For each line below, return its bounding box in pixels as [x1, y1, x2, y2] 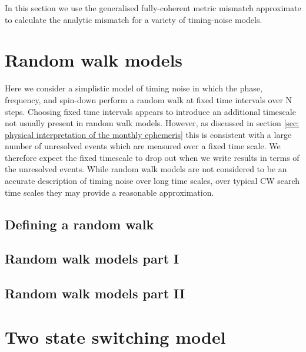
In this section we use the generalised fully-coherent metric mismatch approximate [5, 2, 301, 14]
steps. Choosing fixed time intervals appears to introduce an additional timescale [5, 105, 296, 117]
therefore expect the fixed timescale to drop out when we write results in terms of [5, 151, 300, 163]
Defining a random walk [5, 215, 154, 233]
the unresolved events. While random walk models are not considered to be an [5, 163, 287, 175]
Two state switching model [5, 324, 226, 348]
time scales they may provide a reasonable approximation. [5, 186, 214, 198]
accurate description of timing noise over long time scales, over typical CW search [5, 175, 300, 187]
